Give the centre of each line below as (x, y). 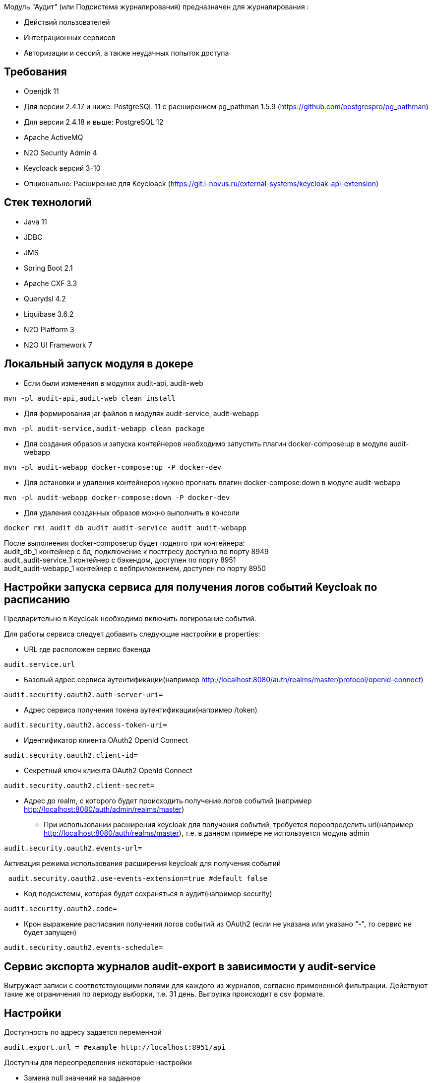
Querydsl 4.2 (45, 298)
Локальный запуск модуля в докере (99, 364)
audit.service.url (40, 665)
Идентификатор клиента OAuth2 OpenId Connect (106, 740)
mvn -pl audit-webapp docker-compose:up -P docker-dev (113, 467)
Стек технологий (48, 203)
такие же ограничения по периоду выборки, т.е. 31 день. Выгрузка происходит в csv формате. (165, 994)
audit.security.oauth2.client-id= (71, 756)
